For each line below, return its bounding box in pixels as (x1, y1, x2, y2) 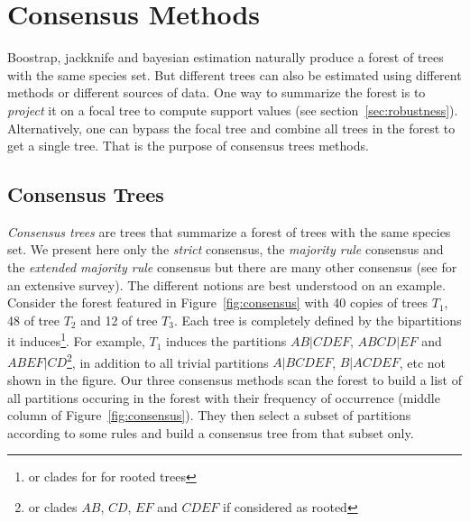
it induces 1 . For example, (7, 329, 145, 351)
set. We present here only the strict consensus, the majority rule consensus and (7, 240, 444, 259)
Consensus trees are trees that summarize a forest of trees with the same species (7, 222, 451, 241)
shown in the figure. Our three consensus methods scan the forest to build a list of (7, 370, 462, 389)
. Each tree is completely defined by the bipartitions (173, 310, 462, 329)
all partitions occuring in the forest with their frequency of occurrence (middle (7, 388, 440, 407)
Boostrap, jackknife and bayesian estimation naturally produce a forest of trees (7, 48, 444, 67)
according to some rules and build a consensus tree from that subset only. (7, 423, 414, 442)
